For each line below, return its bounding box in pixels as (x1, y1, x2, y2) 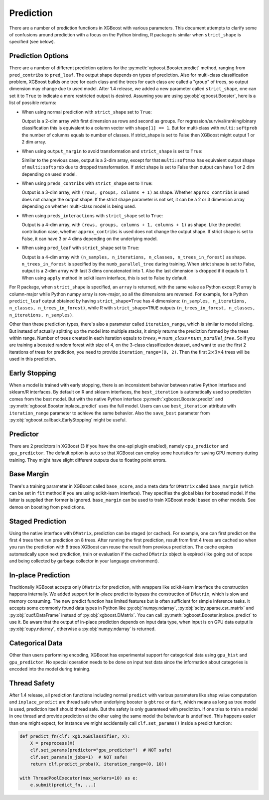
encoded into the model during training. (9, 666, 91, 672)
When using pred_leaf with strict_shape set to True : (21, 245, 139, 251)
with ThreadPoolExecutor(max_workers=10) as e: (19, 775, 138, 781)
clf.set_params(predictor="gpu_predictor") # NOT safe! (30, 747, 172, 753)
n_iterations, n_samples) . (9, 312, 74, 318)
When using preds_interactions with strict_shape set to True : (21, 212, 163, 219)
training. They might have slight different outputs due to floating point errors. (9, 457, 167, 463)
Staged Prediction (9, 517, 67, 526)
